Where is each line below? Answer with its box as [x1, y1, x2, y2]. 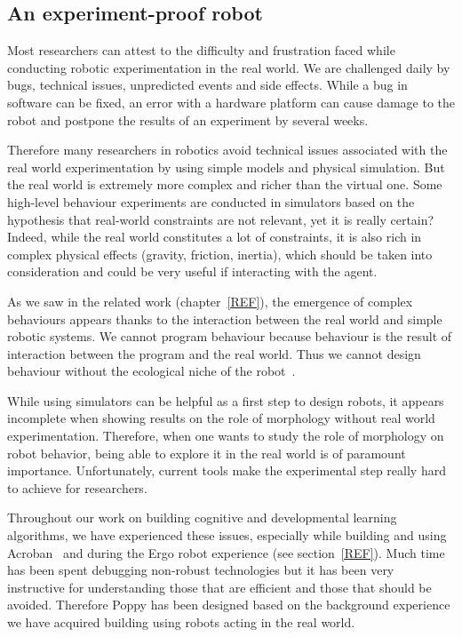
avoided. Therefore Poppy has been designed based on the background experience [7, 595, 450, 614]
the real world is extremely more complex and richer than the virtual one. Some [7, 175, 442, 194]
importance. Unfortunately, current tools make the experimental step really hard [7, 461, 446, 480]
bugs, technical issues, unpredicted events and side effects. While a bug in [7, 76, 408, 94]
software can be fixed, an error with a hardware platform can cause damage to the [7, 92, 456, 111]
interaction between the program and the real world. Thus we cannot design [7, 344, 421, 362]
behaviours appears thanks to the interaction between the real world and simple [7, 309, 442, 328]
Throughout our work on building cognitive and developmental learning [7, 508, 397, 527]
